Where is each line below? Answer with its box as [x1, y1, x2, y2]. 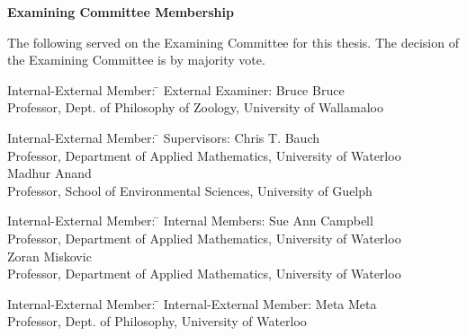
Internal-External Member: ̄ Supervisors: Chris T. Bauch [7, 128, 319, 146]
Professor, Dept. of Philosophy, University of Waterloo [7, 312, 307, 331]
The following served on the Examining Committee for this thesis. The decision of [7, 32, 459, 51]
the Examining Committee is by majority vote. [7, 50, 265, 69]
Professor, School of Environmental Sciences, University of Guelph [7, 181, 373, 199]
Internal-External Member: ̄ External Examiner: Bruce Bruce [7, 80, 345, 99]
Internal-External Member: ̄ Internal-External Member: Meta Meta [7, 294, 377, 313]
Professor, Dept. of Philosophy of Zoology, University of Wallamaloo [7, 98, 383, 117]
